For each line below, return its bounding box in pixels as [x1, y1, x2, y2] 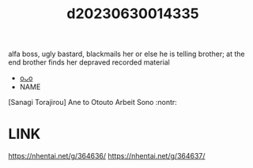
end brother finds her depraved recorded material [8, 58, 170, 67]
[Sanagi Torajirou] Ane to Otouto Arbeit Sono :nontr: [8, 98, 178, 107]
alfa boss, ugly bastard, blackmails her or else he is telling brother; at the [8, 49, 245, 59]
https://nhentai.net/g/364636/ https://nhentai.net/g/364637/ [8, 151, 206, 161]
